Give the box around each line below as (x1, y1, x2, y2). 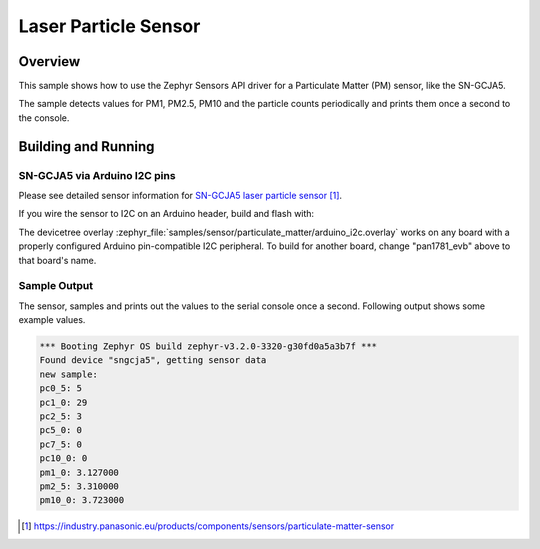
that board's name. (18, 254, 97, 266)
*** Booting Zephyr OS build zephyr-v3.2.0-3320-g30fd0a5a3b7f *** (39, 341, 378, 352)
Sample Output (18, 279, 94, 293)
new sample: (39, 368, 99, 380)
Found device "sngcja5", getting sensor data (39, 355, 267, 366)
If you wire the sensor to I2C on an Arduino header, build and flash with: (18, 208, 315, 220)
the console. (18, 111, 70, 124)
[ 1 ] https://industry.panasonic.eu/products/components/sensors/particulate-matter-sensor (21, 520, 395, 532)
